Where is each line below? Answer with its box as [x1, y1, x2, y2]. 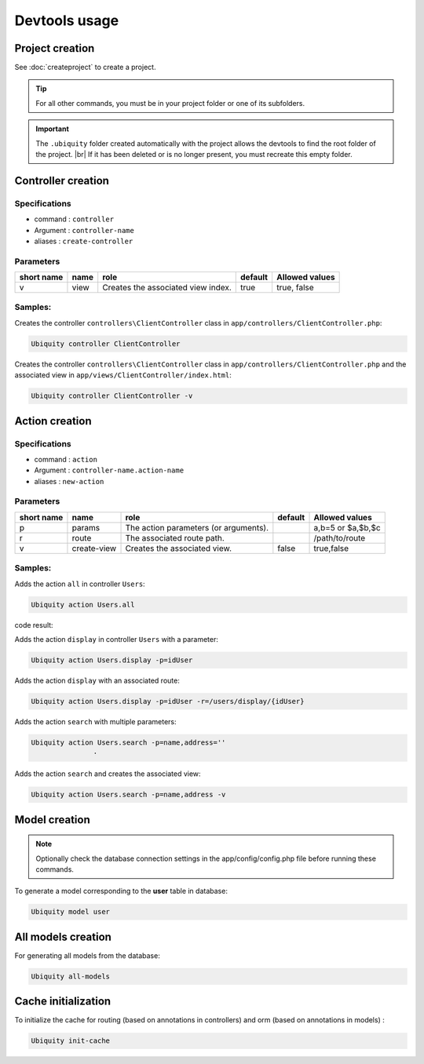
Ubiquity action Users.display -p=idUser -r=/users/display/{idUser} [31, 697, 305, 705]
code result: [14, 620, 54, 629]
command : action [34, 454, 98, 464]
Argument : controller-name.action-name [34, 465, 185, 475]
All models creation [14, 930, 111, 943]
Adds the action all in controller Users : [14, 579, 145, 588]
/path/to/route [313, 532, 366, 543]
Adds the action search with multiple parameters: [14, 716, 177, 726]
